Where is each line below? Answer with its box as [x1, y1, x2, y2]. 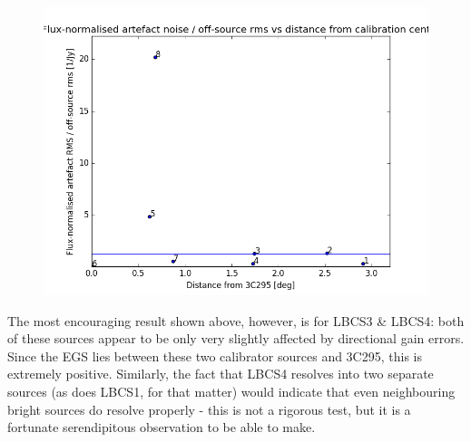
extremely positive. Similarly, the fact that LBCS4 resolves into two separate [7, 364, 434, 383]
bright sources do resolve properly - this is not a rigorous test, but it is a [7, 399, 411, 418]
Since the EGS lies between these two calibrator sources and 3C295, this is [7, 346, 422, 365]
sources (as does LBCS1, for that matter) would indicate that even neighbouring [7, 381, 456, 400]
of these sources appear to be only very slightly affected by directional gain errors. [7, 329, 465, 348]
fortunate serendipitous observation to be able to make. [7, 418, 316, 437]
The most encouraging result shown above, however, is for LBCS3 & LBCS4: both [7, 311, 465, 330]
